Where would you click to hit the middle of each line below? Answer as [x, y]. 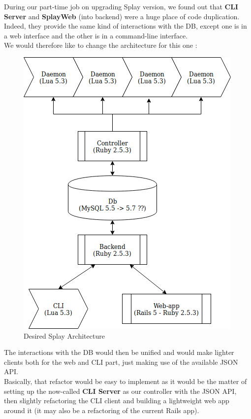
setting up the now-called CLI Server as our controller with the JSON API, [120, 391]
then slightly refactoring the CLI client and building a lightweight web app [117, 401]
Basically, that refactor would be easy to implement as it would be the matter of [125, 381]
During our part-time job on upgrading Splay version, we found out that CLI [121, 6]
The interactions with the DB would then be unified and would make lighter [119, 352]
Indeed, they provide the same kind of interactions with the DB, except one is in [125, 26]
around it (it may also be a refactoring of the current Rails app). [102, 410]
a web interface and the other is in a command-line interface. [96, 35]
